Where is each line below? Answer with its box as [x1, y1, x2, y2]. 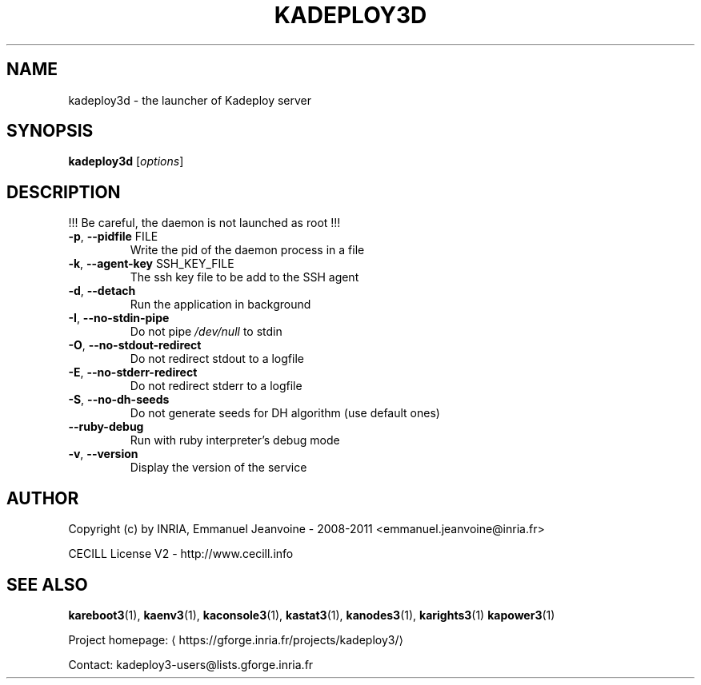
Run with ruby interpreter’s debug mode [130, 433, 340, 448]
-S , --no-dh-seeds [68, 392, 170, 407]
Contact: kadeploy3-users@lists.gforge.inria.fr [68, 657, 314, 671]
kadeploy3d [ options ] [68, 154, 184, 169]
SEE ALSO [6, 574, 88, 595]
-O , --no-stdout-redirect [68, 338, 202, 352]
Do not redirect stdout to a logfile [130, 352, 304, 366]
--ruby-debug [68, 420, 144, 434]
